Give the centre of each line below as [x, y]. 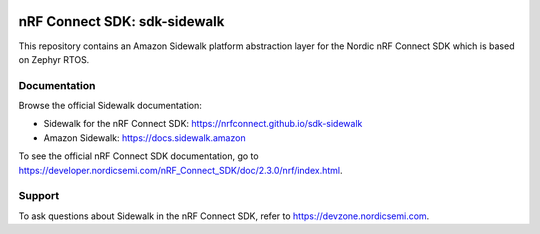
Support [39, 196]
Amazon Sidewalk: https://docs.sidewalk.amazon [144, 137]
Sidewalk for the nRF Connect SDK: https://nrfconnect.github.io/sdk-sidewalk [203, 124]
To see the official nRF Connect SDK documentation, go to [138, 156]
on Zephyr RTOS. [54, 59]
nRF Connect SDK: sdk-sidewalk [121, 21]
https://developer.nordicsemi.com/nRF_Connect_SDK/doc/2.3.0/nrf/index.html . [181, 170]
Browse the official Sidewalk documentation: [110, 106]
